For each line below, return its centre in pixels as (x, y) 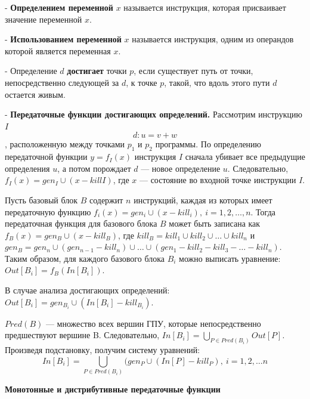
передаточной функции (46, 157)
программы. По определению (208, 144)
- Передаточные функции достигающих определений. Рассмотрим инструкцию (154, 114)
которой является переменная (58, 50)
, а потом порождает (94, 168)
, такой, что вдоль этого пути (217, 82)
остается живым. (35, 94)
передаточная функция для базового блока (81, 223)
